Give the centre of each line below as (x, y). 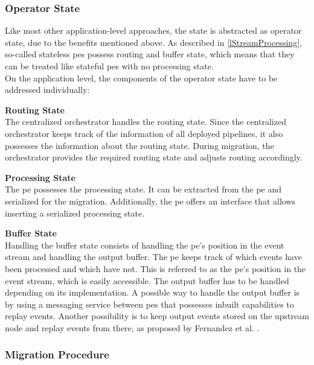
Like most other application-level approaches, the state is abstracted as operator (153, 30)
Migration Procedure (57, 354)
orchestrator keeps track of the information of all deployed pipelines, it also (144, 133)
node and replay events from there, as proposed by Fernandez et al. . (132, 327)
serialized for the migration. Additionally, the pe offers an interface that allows (150, 201)
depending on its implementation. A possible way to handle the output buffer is (152, 292)
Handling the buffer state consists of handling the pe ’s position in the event (145, 245)
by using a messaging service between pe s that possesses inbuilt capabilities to (149, 304)
